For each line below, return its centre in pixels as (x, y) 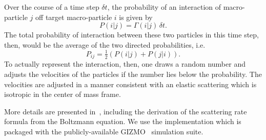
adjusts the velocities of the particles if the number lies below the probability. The (133, 74)
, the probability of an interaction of (164, 7)
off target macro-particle (74, 17)
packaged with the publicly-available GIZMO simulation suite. (104, 131)
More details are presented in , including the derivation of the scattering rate (126, 111)
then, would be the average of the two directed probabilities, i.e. (105, 44)
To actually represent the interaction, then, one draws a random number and (125, 64)
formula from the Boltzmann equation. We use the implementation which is (123, 121)
